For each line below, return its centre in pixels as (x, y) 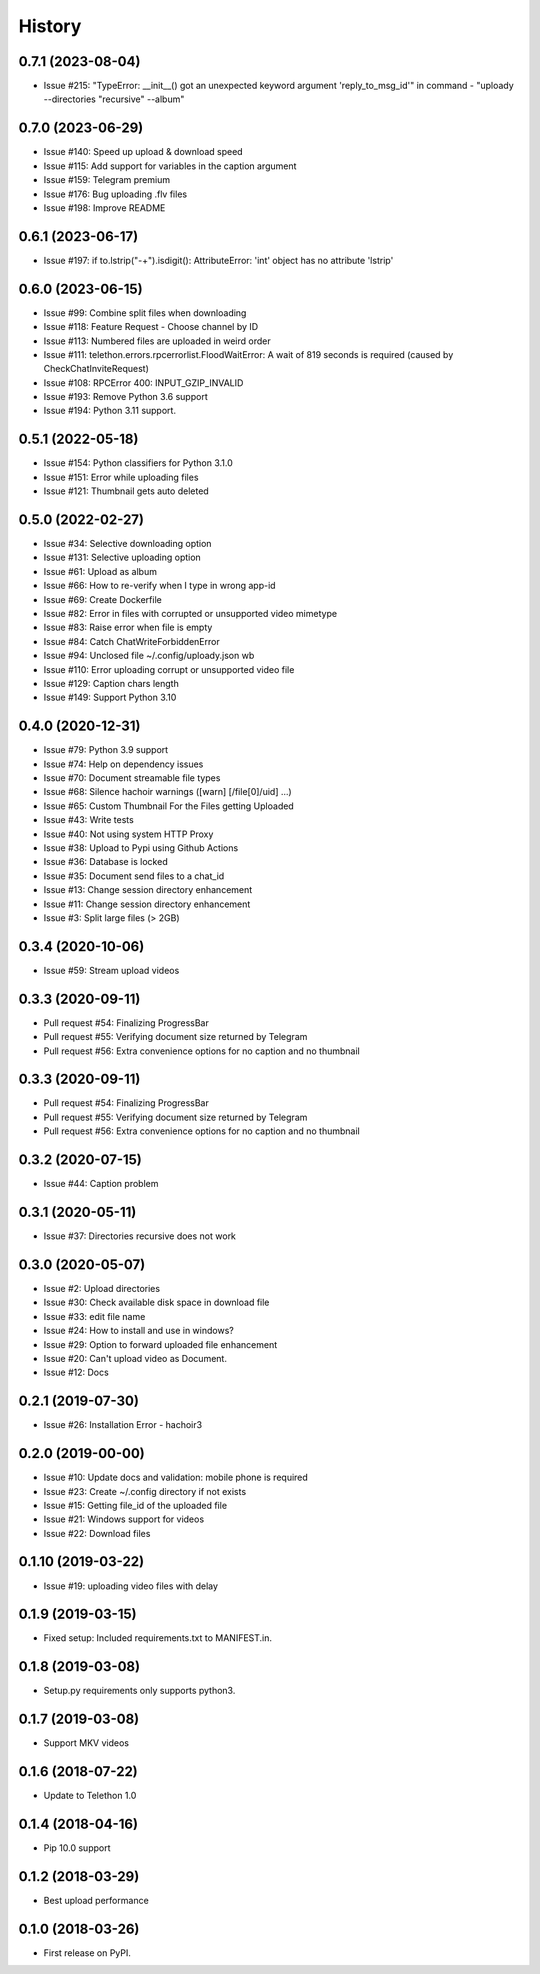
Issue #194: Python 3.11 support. (110, 411)
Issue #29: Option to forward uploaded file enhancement (160, 1344)
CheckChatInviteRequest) (96, 369)
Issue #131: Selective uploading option (122, 557)
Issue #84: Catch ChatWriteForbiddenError (131, 641)
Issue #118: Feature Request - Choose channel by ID (151, 327)
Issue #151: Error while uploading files (121, 477)
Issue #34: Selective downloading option (127, 544)
